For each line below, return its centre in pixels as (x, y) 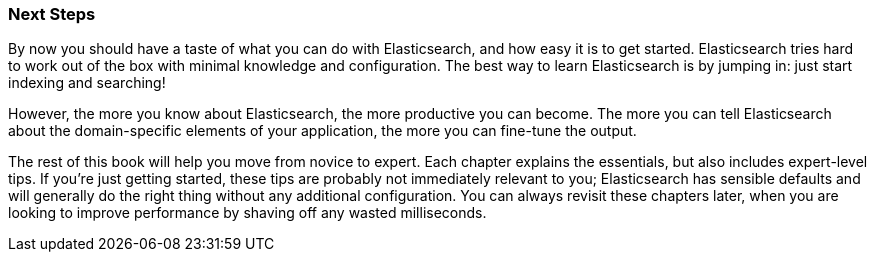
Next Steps (52, 14)
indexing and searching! (87, 83)
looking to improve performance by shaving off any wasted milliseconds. (247, 213)
